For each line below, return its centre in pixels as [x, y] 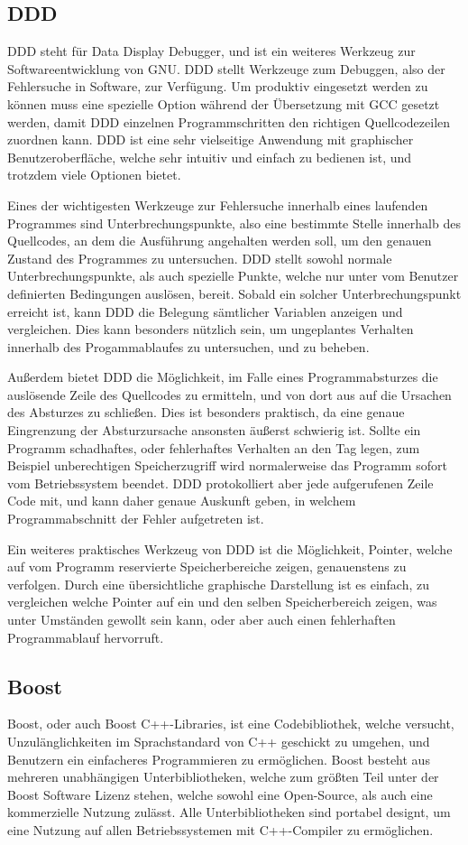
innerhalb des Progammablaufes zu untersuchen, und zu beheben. [188, 346]
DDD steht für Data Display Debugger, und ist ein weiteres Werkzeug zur [211, 51]
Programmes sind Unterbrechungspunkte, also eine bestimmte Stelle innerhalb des [234, 223]
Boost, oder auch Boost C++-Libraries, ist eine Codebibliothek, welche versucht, [231, 724]
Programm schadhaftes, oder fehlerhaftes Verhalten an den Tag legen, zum [214, 447]
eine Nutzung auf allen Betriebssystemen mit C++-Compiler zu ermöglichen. [220, 829]
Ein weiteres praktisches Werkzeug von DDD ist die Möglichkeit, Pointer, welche [230, 548]
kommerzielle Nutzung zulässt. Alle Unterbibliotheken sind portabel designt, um [229, 812]
